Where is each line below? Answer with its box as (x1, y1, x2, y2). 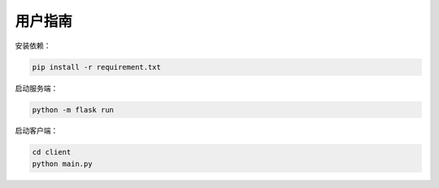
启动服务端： (15, 83, 59, 93)
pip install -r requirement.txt (32, 62, 162, 72)
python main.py (32, 159, 93, 168)
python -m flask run (32, 105, 114, 114)
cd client (32, 147, 72, 157)
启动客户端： (15, 126, 59, 136)
